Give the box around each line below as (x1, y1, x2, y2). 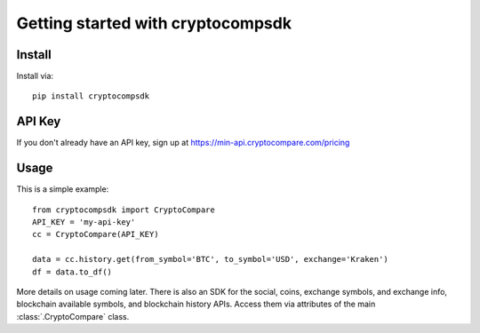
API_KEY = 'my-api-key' (32, 218, 136, 227)
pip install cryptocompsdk (32, 91, 150, 101)
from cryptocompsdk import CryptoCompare (32, 204, 215, 215)
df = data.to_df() (32, 266, 113, 277)
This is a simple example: (16, 184, 109, 194)
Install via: (16, 71, 53, 82)
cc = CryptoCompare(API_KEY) (32, 229, 159, 240)
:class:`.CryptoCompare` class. (16, 311, 130, 321)
